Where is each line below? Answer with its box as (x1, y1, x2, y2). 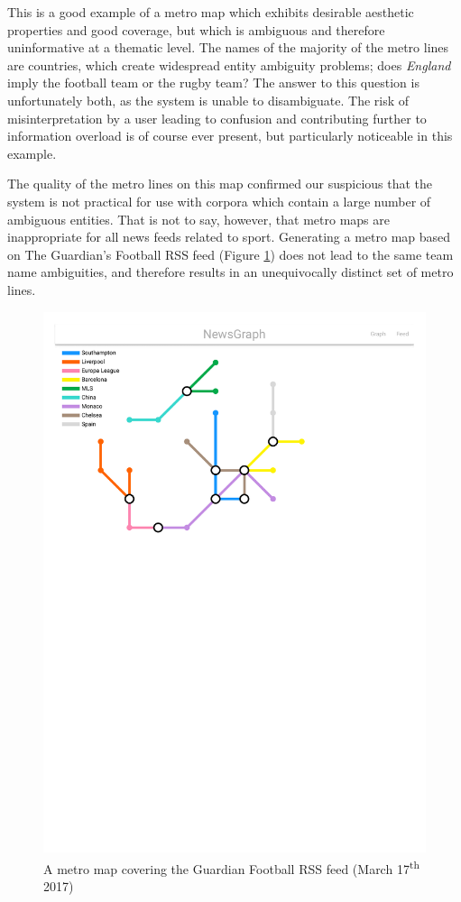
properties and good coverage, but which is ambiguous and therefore (7, 20, 385, 39)
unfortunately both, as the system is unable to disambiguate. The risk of (7, 90, 410, 109)
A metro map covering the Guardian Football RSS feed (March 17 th (43, 857, 420, 878)
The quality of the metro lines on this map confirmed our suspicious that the (7, 174, 433, 193)
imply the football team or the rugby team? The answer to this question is (7, 73, 420, 92)
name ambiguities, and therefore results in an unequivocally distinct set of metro (7, 262, 454, 281)
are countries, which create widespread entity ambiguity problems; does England (7, 55, 451, 74)
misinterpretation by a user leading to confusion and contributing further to (7, 108, 427, 127)
